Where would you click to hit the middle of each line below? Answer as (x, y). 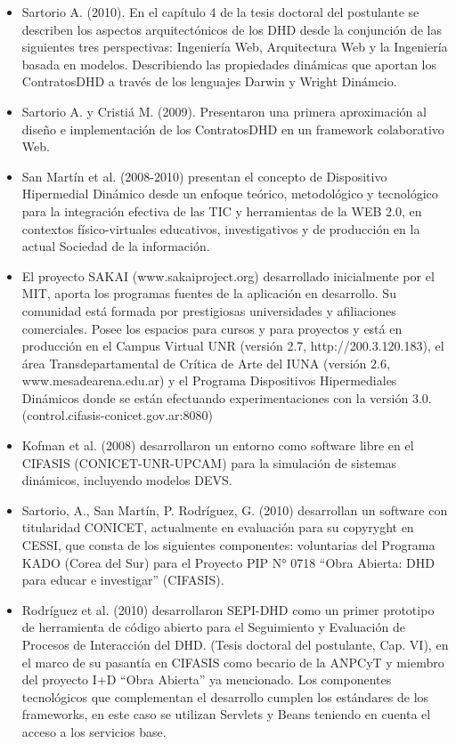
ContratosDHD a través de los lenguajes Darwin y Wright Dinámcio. (209, 81)
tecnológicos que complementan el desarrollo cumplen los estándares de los (225, 696)
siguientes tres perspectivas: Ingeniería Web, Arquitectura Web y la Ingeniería (235, 47)
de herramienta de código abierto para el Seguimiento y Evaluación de (213, 627)
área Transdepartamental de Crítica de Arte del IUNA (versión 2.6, (206, 363)
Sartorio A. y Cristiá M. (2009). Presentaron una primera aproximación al (224, 111)
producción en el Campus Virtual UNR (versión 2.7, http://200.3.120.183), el (233, 346)
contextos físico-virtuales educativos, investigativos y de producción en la (221, 228)
